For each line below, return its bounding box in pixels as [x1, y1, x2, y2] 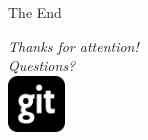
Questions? [8, 55, 76, 76]
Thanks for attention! [8, 35, 139, 56]
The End [8, 2, 62, 22]
